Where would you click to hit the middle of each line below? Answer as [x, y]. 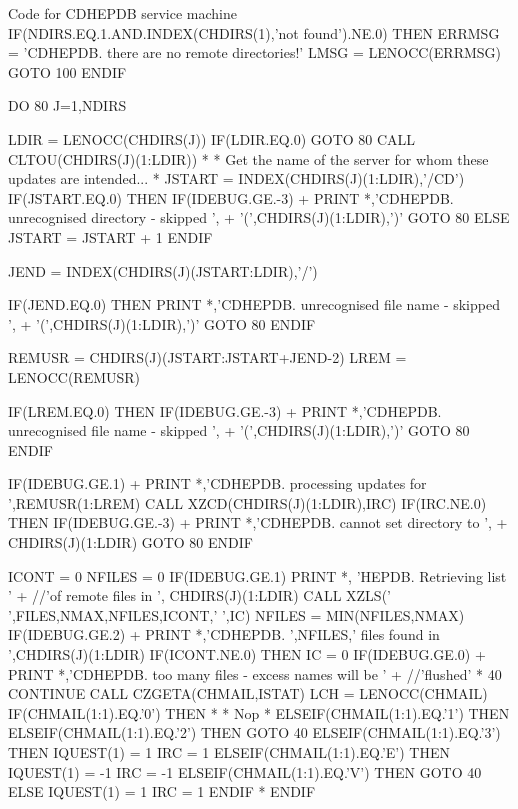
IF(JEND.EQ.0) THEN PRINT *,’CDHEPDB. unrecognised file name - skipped [254, 304]
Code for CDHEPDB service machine [122, 13]
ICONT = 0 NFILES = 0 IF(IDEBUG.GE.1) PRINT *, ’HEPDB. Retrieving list [257, 575]
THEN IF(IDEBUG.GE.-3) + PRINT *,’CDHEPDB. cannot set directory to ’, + [258, 522]
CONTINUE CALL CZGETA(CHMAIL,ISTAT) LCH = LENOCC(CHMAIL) [248, 693]
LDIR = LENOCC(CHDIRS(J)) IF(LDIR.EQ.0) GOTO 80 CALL [212, 138]
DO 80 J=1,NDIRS [67, 105]
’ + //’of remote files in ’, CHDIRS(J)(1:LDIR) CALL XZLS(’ [199, 595]
